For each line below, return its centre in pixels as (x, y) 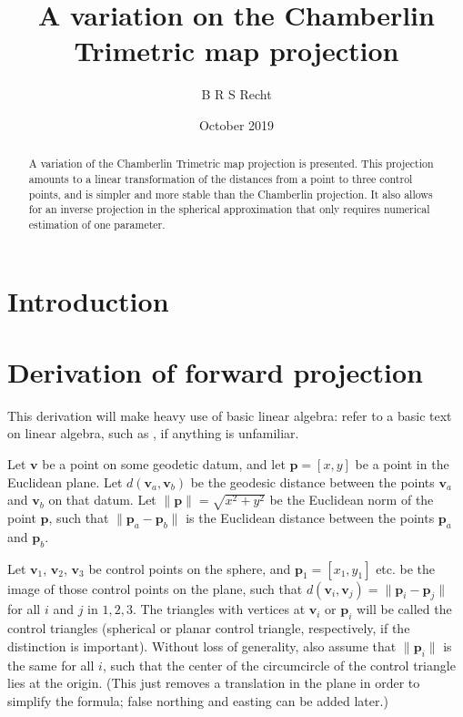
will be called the (404, 609)
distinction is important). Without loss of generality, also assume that (202, 645)
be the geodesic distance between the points (312, 481)
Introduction (88, 300)
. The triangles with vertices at (219, 609)
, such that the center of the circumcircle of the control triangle (279, 665)
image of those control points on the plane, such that (155, 588)
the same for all (51, 665)
